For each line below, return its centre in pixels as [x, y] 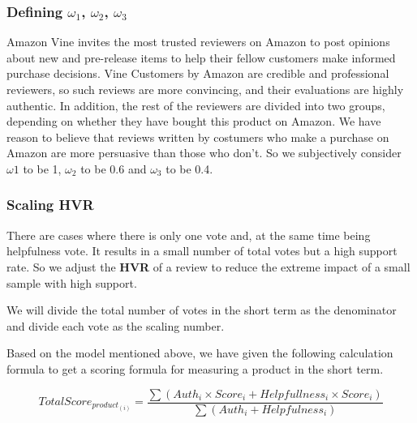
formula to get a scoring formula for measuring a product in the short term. [195, 368]
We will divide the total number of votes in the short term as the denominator [202, 310]
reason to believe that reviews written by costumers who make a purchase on [198, 137]
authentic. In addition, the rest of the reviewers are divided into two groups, [196, 105]
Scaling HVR [50, 205]
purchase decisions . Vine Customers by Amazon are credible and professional [198, 73]
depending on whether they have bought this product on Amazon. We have [194, 121]
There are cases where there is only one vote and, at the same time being [189, 235]
